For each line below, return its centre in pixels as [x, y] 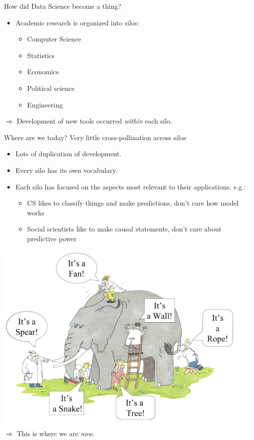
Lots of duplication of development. [68, 154]
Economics [43, 72]
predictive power [52, 238]
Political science [51, 88]
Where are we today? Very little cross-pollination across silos [95, 137]
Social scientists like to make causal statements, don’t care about [124, 229]
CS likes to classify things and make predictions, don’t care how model [133, 203]
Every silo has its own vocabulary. [66, 170]
